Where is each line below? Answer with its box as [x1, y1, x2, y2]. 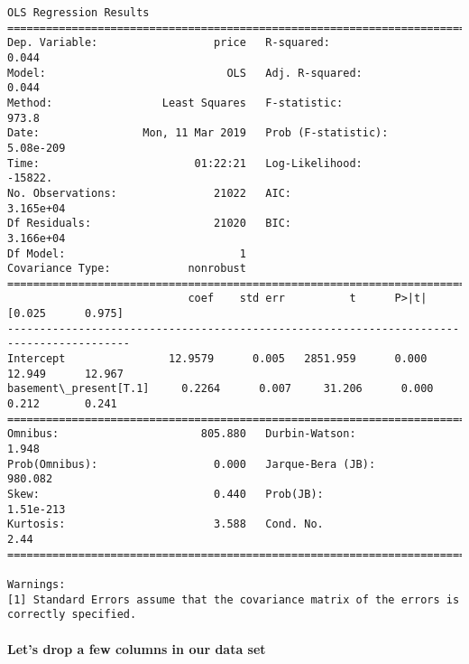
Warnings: [7, 577, 66, 591]
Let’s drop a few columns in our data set [7, 639, 266, 658]
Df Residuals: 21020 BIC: [7, 217, 291, 230]
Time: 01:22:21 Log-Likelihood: [7, 156, 363, 170]
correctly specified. [7, 608, 137, 622]
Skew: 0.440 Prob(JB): [7, 488, 324, 500]
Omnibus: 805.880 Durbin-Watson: [7, 427, 356, 441]
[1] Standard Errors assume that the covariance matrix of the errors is [7, 593, 460, 606]
